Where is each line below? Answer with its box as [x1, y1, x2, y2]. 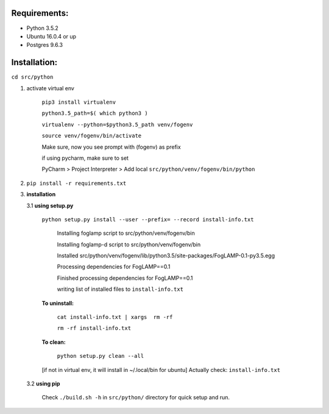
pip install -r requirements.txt [26, 180, 127, 187]
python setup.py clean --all [57, 352, 144, 360]
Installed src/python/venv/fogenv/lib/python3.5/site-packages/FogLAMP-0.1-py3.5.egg [57, 252, 275, 259]
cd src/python [11, 74, 54, 80]
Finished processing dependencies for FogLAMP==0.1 [57, 274, 193, 282]
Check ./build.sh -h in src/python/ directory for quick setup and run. [41, 394, 230, 401]
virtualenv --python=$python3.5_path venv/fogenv [41, 121, 193, 128]
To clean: [41, 338, 66, 346]
